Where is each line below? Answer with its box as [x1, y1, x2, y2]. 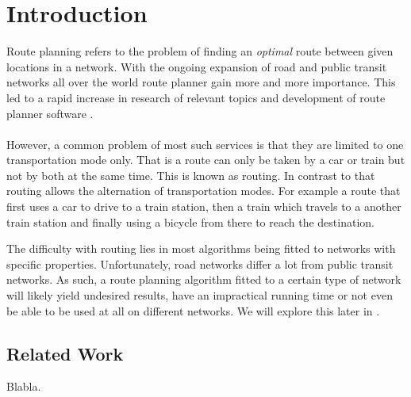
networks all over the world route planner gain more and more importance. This [6, 74, 396, 90]
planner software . [6, 105, 94, 121]
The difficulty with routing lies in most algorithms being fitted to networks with [6, 240, 396, 257]
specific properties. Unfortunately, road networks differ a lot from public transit [6, 255, 394, 272]
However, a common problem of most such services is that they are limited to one [6, 136, 404, 152]
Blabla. [6, 378, 41, 395]
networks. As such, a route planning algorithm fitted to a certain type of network [6, 271, 401, 288]
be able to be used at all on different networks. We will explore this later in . [6, 302, 380, 319]
